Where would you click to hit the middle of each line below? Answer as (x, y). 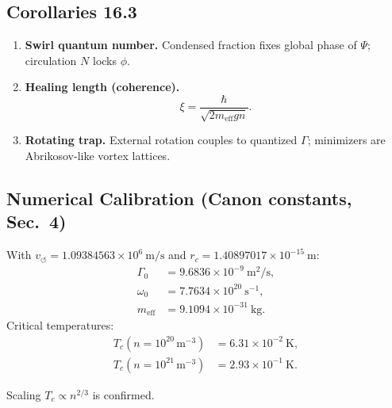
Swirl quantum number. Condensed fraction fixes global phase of (191, 45)
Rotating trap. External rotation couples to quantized (161, 140)
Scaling (24, 394)
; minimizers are (346, 140)
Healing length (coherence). (102, 87)
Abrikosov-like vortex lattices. (98, 156)
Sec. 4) (37, 221)
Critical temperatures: (60, 325)
